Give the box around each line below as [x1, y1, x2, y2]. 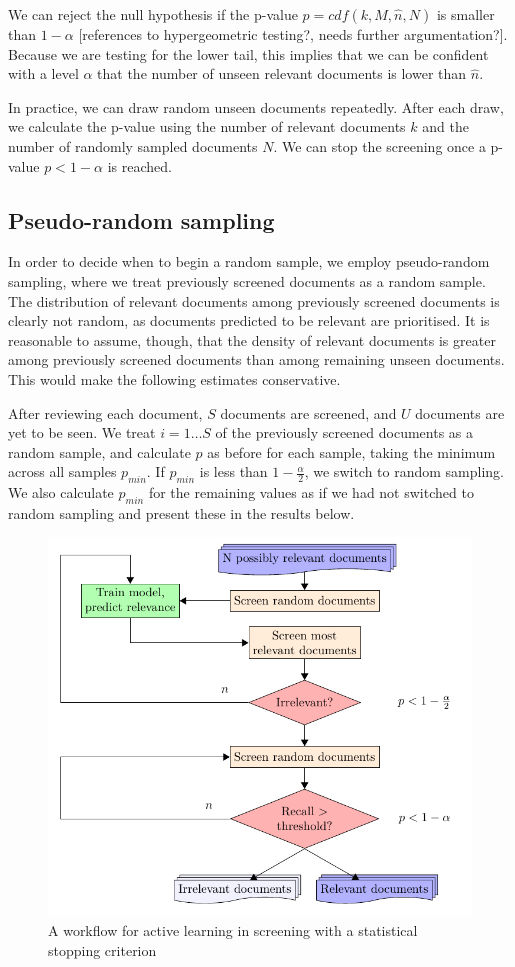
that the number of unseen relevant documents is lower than [97, 63, 467, 84]
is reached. [107, 155, 172, 176]
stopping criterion [48, 939, 157, 960]
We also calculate [8, 482, 114, 503]
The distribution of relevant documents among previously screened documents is [8, 290, 500, 311]
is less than [199, 461, 268, 482]
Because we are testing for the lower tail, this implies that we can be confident [8, 43, 489, 64]
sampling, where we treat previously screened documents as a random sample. [8, 270, 486, 291]
